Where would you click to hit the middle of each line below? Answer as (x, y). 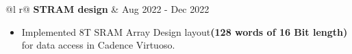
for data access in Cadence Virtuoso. (98, 45)
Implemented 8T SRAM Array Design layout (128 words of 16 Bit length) (185, 31)
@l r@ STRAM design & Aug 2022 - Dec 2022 (108, 9)
